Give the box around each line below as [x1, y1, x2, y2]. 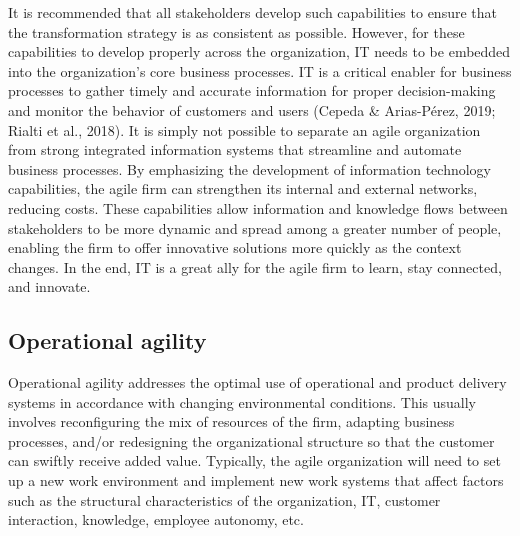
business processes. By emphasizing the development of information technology [8, 158, 492, 179]
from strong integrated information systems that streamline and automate [8, 139, 462, 160]
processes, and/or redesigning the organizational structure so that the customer [8, 430, 495, 451]
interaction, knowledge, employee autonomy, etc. [8, 509, 304, 530]
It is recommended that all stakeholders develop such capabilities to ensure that [8, 2, 497, 22]
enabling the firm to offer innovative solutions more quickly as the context [8, 237, 462, 258]
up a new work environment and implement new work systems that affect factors [8, 470, 504, 491]
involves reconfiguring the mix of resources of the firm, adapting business [8, 411, 455, 432]
